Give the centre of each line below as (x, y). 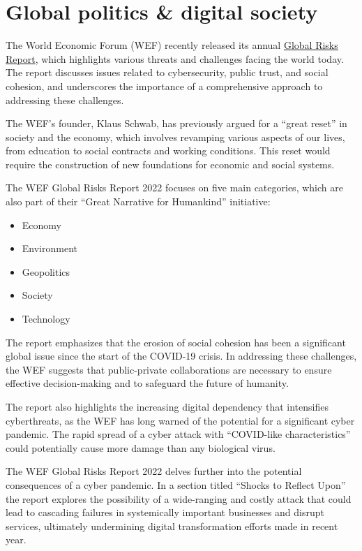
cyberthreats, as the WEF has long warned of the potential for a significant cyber (180, 420)
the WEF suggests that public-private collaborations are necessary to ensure (169, 369)
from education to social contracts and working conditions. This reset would (168, 150)
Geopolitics (46, 271)
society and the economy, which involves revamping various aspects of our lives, (175, 137)
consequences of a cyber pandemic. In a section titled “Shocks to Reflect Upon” (176, 484)
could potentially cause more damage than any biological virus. (141, 447)
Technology (46, 319)
